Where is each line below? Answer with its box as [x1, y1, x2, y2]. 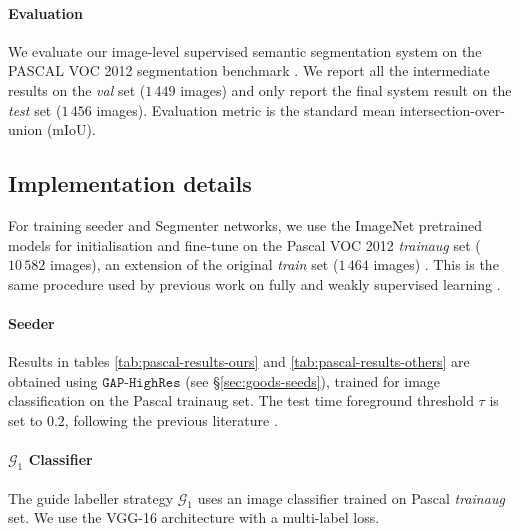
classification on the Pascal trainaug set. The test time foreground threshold [8, 390, 474, 411]
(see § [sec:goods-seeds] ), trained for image [185, 370, 441, 391]
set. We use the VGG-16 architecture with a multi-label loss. [8, 507, 380, 528]
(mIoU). [46, 119, 96, 140]
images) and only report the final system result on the [180, 79, 512, 100]
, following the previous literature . [64, 409, 278, 430]
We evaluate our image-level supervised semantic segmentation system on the [8, 40, 482, 61]
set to [8, 409, 43, 430]
